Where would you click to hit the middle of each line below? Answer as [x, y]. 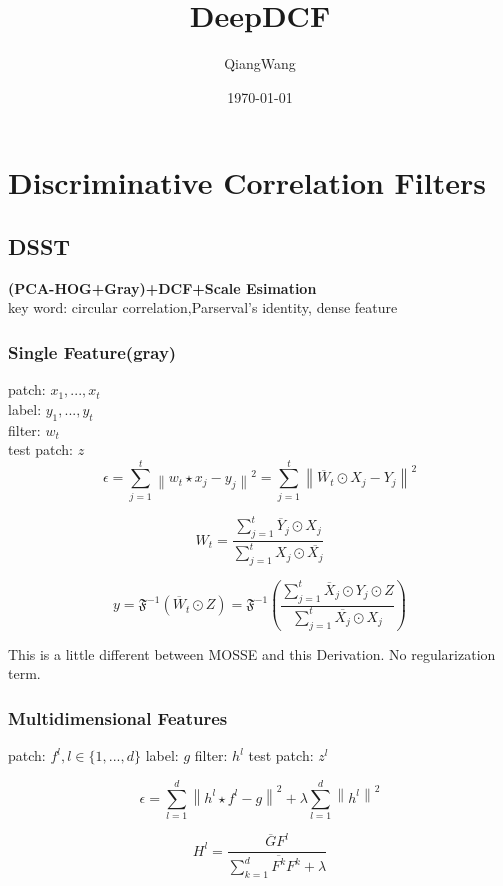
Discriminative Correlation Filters [247, 182]
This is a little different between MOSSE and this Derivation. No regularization [252, 653]
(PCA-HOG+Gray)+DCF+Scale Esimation [162, 287]
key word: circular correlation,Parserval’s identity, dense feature [203, 307]
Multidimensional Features [118, 717]
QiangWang [260, 63]
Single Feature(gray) [92, 351]
